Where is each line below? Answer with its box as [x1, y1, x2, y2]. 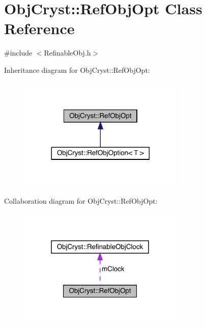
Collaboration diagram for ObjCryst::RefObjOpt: [4, 196, 158, 206]
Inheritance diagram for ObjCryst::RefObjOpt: [4, 64, 150, 75]
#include [4, 47, 33, 58]
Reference [4, 18, 75, 39]
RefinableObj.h [44, 47, 91, 58]
